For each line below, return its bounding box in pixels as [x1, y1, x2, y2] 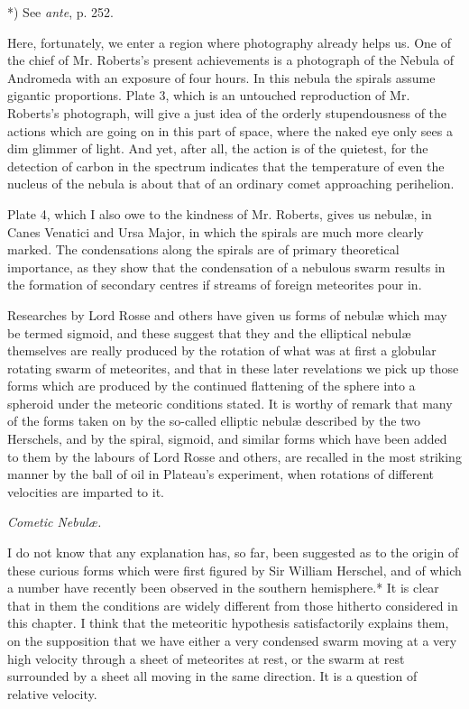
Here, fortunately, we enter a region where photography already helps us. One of [7, 32, 451, 51]
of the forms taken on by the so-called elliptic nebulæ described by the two [7, 411, 421, 430]
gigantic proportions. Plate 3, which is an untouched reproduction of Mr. [7, 86, 410, 105]
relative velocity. [7, 684, 97, 703]
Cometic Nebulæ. [7, 512, 102, 531]
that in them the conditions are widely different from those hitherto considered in [7, 595, 458, 614]
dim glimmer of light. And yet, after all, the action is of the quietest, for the [7, 139, 428, 158]
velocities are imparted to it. [7, 482, 164, 501]
